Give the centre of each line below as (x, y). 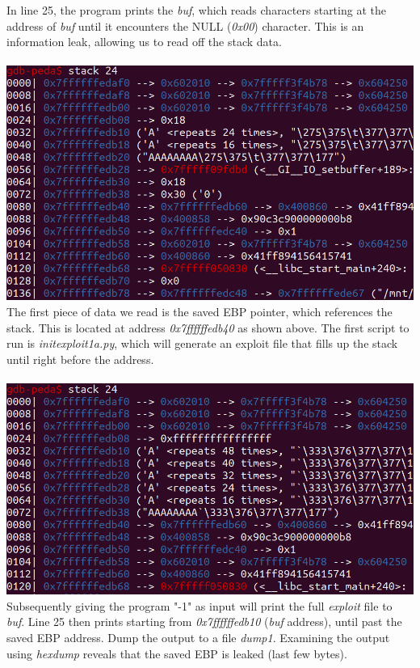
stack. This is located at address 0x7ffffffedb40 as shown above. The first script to (208, 327)
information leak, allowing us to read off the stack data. (144, 42)
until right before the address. (80, 359)
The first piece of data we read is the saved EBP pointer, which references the (199, 311)
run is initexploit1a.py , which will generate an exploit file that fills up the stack (202, 343)
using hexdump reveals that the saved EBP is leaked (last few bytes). (177, 653)
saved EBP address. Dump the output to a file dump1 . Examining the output (198, 638)
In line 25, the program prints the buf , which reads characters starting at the (196, 10)
